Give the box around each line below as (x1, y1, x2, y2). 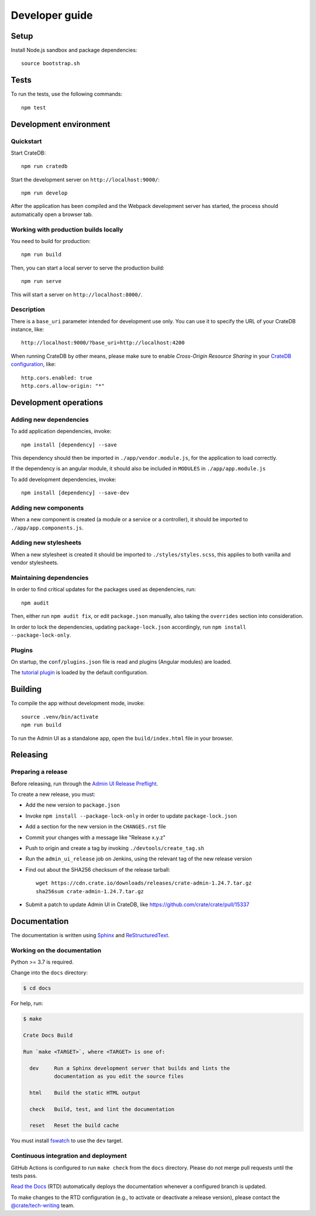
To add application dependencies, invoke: (11, 428, 112, 435)
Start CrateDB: (11, 149, 46, 156)
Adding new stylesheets (11, 539, 82, 547)
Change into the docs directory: (11, 969, 88, 976)
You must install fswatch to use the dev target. (11, 1137, 123, 1145)
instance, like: (11, 326, 44, 333)
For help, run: (11, 1000, 43, 1007)
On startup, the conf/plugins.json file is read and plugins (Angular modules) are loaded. (11, 658, 232, 665)
